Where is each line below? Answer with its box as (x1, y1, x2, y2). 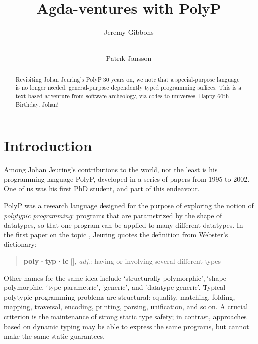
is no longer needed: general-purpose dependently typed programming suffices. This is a (15, 83, 242, 92)
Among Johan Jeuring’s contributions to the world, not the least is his (4, 164, 218, 174)
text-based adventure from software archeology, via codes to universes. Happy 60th (15, 92, 229, 100)
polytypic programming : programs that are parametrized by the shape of (4, 210, 222, 220)
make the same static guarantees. (4, 331, 104, 341)
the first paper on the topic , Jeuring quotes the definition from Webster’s (4, 229, 228, 239)
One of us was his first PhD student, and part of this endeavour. (4, 183, 200, 194)
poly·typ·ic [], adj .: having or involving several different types (23, 256, 221, 266)
